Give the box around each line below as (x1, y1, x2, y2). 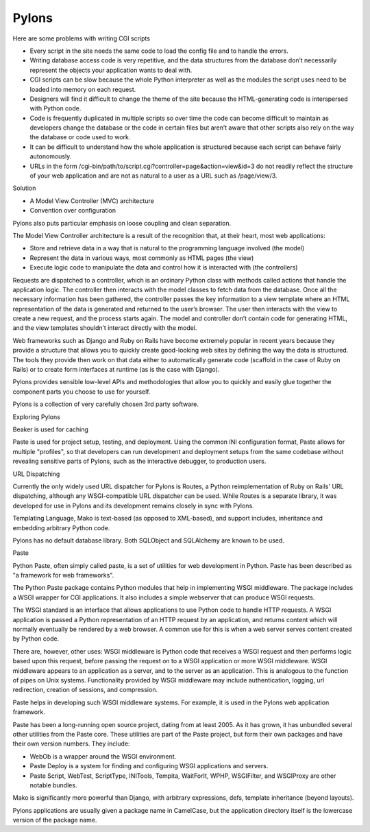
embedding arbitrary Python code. (12, 523, 110, 532)
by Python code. (12, 634, 60, 643)
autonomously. (29, 152, 72, 161)
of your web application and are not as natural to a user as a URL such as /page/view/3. (29, 171, 277, 180)
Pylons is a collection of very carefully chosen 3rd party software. (12, 400, 199, 408)
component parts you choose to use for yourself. (12, 388, 151, 396)
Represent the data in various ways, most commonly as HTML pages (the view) (29, 254, 254, 262)
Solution (12, 184, 36, 192)
